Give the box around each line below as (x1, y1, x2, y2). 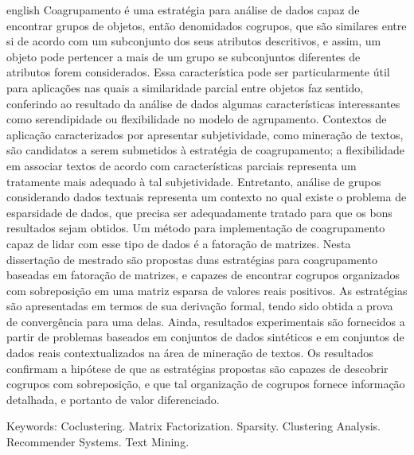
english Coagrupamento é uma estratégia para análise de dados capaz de (6, 2, 360, 17)
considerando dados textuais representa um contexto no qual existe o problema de (6, 189, 407, 205)
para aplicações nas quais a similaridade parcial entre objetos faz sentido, (6, 79, 364, 95)
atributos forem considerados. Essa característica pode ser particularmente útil (6, 64, 390, 80)
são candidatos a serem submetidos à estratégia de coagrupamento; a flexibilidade (6, 142, 404, 158)
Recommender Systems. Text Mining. (6, 434, 189, 450)
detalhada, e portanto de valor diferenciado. (6, 391, 220, 407)
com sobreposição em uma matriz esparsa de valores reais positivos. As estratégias (6, 282, 408, 298)
